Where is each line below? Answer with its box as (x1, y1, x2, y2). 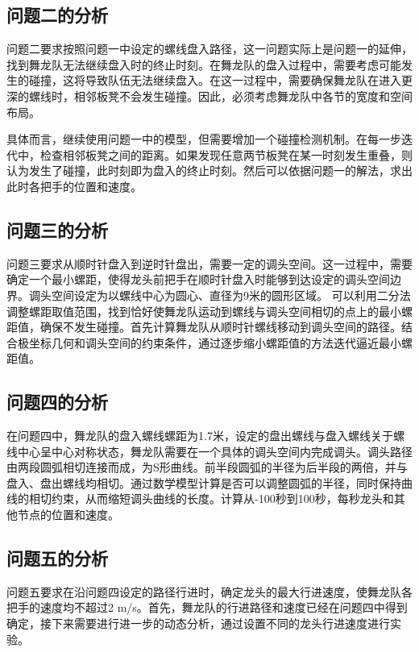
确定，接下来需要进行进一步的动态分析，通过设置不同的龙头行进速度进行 (6, 615, 390, 632)
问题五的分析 (6, 546, 108, 571)
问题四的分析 (6, 389, 108, 414)
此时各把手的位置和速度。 (6, 177, 142, 194)
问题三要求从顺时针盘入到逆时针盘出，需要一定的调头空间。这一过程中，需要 (6, 255, 413, 272)
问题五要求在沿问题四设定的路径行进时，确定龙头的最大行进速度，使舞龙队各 (6, 583, 413, 600)
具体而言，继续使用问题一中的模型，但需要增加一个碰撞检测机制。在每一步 (6, 131, 401, 147)
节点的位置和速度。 (17, 506, 119, 523)
